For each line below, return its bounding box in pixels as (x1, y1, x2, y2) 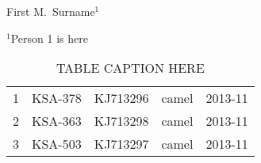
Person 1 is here (10, 29, 88, 46)
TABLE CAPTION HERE (56, 59, 205, 78)
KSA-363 (32, 112, 82, 131)
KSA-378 (32, 89, 82, 108)
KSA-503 (32, 135, 82, 154)
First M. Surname (6, 3, 95, 19)
